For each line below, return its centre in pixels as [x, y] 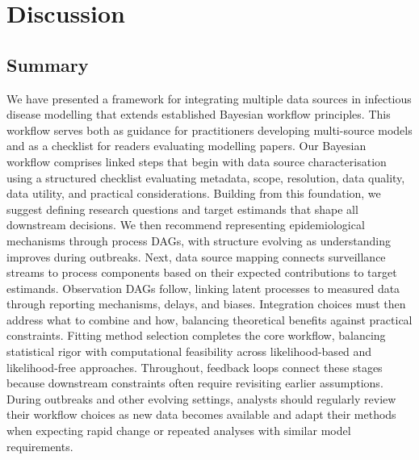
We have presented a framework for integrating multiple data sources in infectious [209, 98]
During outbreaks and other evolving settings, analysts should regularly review [201, 398]
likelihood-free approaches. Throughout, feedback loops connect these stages [195, 367]
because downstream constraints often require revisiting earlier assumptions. [195, 383]
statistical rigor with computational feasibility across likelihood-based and [189, 351]
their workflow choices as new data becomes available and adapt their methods [201, 414]
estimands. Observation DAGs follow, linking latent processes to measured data [203, 288]
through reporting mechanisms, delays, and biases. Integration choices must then [206, 304]
